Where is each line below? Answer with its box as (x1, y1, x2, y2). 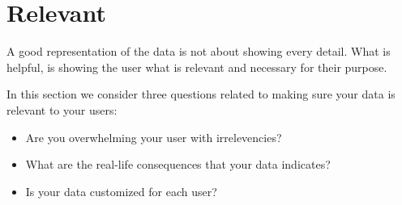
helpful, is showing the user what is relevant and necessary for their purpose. (6, 58, 387, 75)
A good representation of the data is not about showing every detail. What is (6, 43, 391, 60)
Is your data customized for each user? (25, 182, 217, 199)
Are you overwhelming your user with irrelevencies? (25, 128, 282, 145)
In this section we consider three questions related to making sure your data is (6, 86, 396, 102)
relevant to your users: (6, 101, 118, 118)
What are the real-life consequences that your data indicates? (25, 156, 331, 173)
